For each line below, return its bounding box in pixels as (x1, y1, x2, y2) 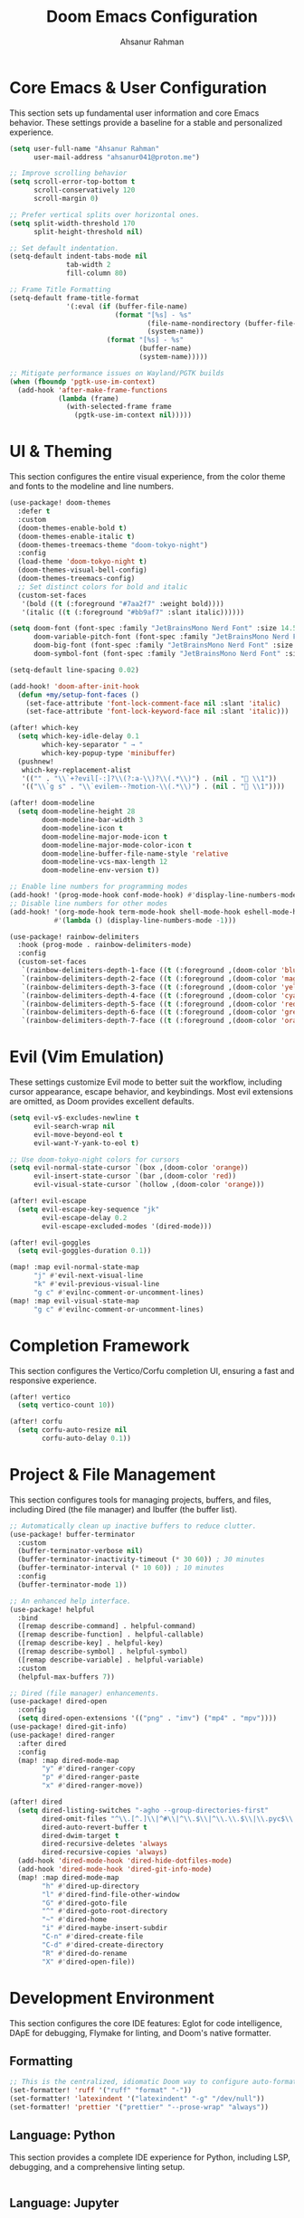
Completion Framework (9, 1335, 190, 1356)
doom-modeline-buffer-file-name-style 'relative (42, 848, 229, 858)
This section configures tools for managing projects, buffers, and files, (9, 1494, 271, 1505)
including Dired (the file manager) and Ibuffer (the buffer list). (9, 1503, 238, 1514)
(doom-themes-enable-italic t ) (17, 532, 136, 541)
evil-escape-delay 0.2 (42, 1213, 128, 1222)
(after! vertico (9, 1392, 71, 1401)
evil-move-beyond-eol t (33, 1130, 124, 1139)
